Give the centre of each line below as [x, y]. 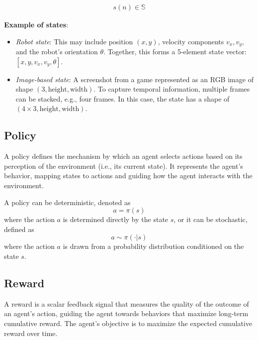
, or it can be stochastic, [211, 219]
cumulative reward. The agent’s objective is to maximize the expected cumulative [128, 323]
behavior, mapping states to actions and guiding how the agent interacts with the [128, 175]
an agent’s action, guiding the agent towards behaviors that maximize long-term [126, 313]
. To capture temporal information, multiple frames [172, 89]
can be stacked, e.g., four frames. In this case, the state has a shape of [123, 98]
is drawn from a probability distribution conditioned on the [153, 246]
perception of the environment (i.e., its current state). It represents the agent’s [124, 166]
